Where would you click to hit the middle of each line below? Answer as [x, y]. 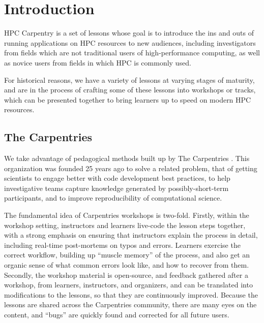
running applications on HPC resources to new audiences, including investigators [130, 42]
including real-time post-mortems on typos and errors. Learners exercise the [122, 245]
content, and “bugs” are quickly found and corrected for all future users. [117, 314]
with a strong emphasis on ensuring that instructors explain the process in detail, [131, 235]
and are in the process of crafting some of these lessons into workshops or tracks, [130, 90]
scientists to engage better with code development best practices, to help [117, 178]
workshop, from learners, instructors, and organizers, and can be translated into [128, 285]
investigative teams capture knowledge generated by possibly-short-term [116, 188]
